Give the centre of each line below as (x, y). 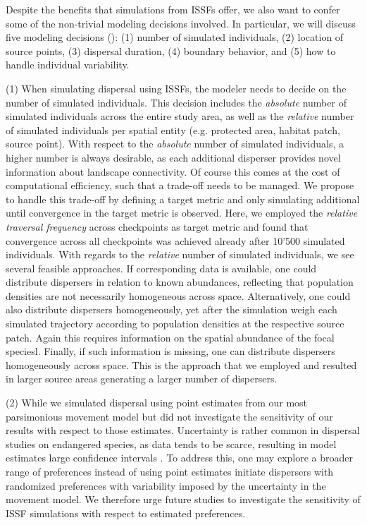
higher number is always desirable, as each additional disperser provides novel (173, 157)
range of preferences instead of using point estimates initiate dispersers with (170, 471)
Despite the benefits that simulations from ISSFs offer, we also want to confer (173, 9)
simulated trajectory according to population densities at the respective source (175, 324)
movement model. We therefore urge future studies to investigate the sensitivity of (183, 499)
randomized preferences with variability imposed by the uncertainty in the (166, 485)
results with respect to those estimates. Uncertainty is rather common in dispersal (183, 430)
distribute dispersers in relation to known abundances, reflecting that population (180, 282)
